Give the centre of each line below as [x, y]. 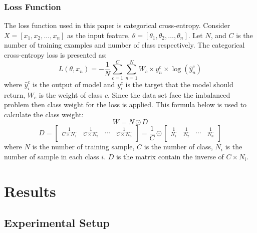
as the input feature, [99, 35]
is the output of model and [74, 84]
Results [30, 191]
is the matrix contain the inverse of [170, 156]
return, [15, 94]
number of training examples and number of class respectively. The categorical [124, 45]
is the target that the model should [179, 84]
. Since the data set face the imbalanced [169, 94]
